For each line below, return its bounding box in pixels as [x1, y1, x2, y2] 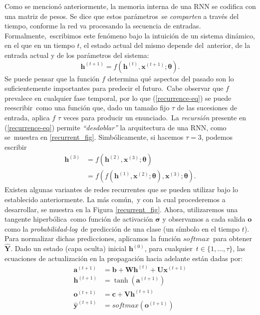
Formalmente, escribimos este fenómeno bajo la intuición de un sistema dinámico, [4, 30, 255, 40]
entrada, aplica [4, 112, 50, 122]
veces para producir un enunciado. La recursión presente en [63, 112, 246, 122]
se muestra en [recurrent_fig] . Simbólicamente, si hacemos [4, 132, 184, 142]
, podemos [201, 132, 233, 142]
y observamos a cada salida [162, 214, 246, 224]
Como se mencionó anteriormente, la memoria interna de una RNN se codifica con [4, 1, 256, 11]
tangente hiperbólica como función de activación [4, 214, 153, 224]
